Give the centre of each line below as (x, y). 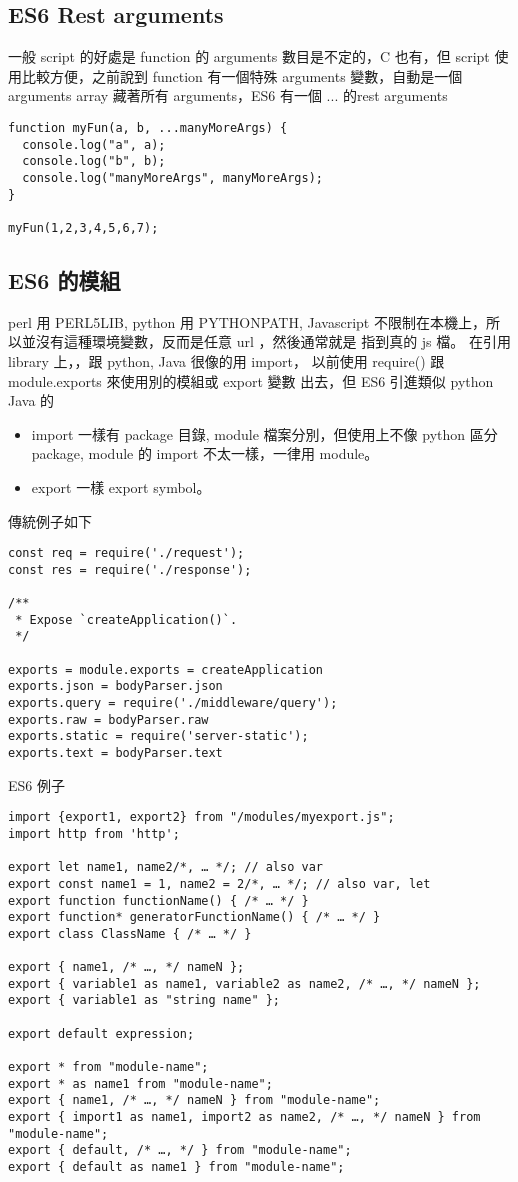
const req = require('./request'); (126, 553)
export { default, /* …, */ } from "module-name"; (180, 1150)
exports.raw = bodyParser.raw (108, 719)
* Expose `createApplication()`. (126, 619)
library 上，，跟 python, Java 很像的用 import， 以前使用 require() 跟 (226, 360)
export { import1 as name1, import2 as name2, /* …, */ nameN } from (244, 1117)
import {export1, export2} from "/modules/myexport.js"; (201, 817)
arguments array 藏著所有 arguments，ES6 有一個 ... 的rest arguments (228, 95)
